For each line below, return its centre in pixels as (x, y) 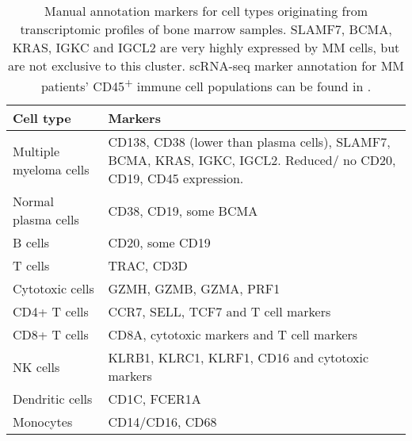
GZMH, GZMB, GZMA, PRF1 (194, 289)
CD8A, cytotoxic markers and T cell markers (233, 335)
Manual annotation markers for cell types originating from (206, 11)
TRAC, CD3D (148, 266)
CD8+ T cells (51, 335)
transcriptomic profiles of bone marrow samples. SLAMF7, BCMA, (206, 29)
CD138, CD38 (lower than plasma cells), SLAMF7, (249, 142)
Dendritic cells (53, 399)
